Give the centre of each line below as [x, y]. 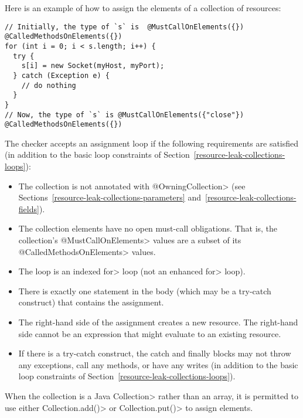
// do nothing [49, 85]
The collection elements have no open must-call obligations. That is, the [148, 228]
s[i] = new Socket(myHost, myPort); [93, 66]
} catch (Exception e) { [61, 75]
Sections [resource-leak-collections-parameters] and [110, 197]
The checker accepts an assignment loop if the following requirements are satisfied [152, 143]
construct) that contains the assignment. [91, 302]
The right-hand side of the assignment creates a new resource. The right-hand [158, 322]
